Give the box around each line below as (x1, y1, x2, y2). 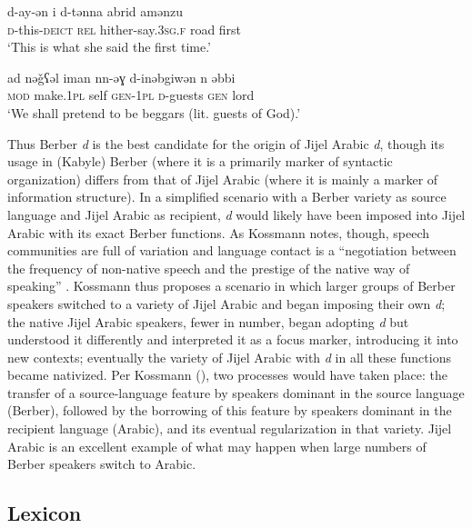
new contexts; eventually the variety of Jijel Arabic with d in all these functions (7, 347, 451, 366)
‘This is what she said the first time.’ (7, 37, 212, 56)
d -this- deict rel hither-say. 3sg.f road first (7, 19, 242, 38)
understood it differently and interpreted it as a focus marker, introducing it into (7, 330, 458, 349)
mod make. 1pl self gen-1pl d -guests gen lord (7, 85, 255, 105)
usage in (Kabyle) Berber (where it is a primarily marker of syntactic (7, 152, 393, 171)
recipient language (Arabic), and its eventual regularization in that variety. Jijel (7, 419, 452, 438)
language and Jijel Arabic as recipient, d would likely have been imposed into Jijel (7, 204, 466, 224)
